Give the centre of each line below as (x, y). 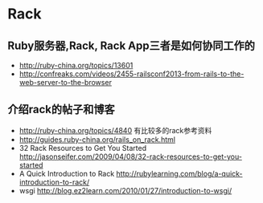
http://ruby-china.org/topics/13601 (76, 65)
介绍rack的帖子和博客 (61, 110)
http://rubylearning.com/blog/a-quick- (179, 173)
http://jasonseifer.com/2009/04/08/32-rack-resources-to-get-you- (131, 156)
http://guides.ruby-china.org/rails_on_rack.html (97, 139)
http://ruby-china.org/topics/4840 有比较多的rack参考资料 (115, 130)
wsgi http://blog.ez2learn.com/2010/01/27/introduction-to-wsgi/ (125, 190)
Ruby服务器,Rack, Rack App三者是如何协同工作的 (131, 45)
